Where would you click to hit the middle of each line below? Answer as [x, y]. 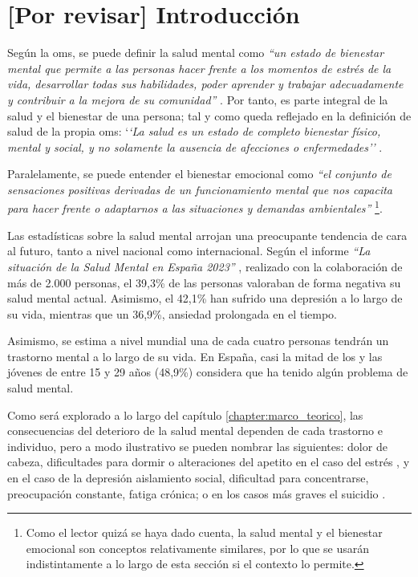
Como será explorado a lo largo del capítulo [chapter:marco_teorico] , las [185, 414]
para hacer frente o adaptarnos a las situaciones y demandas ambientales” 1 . [195, 207]
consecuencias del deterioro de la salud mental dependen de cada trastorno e [195, 431]
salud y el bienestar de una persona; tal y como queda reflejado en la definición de [209, 115]
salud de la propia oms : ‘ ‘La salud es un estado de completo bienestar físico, [194, 131]
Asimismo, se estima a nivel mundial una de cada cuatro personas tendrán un [198, 341]
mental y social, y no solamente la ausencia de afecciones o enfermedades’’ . [195, 146]
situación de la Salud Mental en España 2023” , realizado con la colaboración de [205, 266]
